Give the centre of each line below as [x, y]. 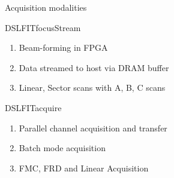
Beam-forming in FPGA [63, 47]
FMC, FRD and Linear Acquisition [84, 168]
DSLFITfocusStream [43, 27]
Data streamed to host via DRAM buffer [94, 67]
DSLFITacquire [33, 107]
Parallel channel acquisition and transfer [93, 128]
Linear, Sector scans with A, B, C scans [92, 88]
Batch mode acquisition [62, 148]
